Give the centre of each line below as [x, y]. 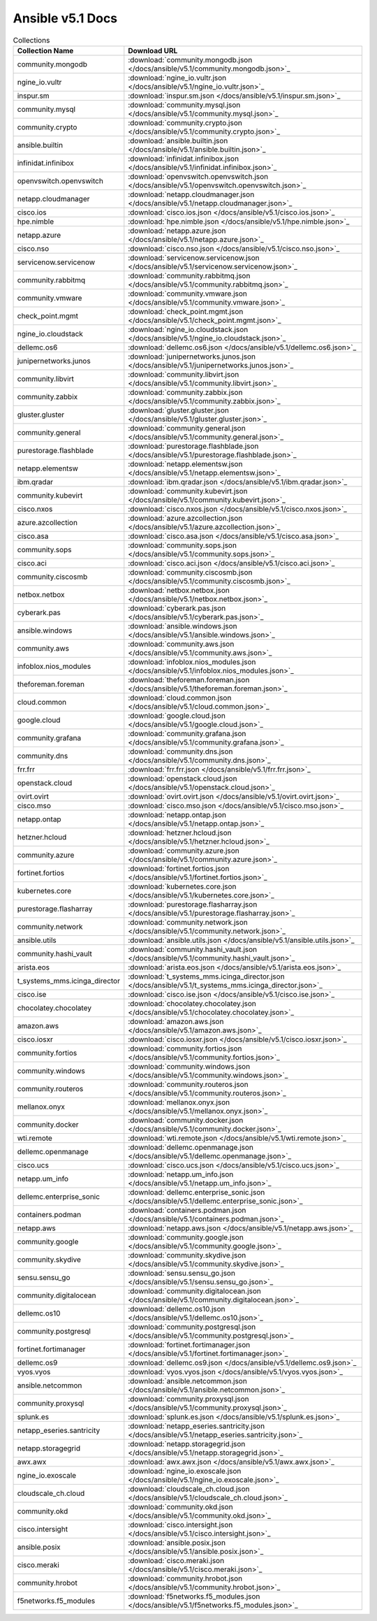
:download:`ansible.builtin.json [178, 141]
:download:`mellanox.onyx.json [179, 1102]
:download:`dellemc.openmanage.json [191, 1147]
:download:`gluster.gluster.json [179, 410]
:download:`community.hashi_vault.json [193, 949]
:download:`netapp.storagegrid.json [187, 1443]
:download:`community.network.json [188, 922]
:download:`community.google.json [186, 1237]
